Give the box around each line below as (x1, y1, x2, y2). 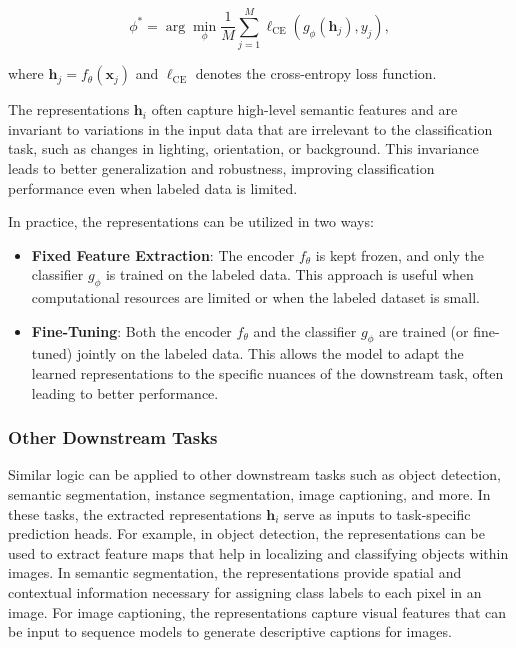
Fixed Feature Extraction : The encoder (31, 244, 295, 265)
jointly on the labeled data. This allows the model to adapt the (76, 343, 464, 364)
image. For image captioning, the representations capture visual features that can (8, 601, 507, 622)
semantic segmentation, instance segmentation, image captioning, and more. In (8, 484, 491, 505)
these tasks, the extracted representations (8, 503, 262, 524)
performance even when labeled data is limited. (8, 177, 298, 198)
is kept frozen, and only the (315, 244, 484, 265)
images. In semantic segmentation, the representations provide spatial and (8, 562, 462, 583)
